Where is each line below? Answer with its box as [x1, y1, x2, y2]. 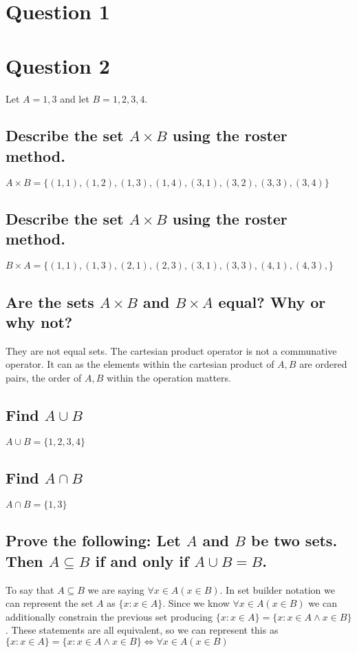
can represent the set [6, 596, 94, 610]
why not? [6, 311, 73, 333]
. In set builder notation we [219, 582, 335, 597]
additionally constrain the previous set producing [6, 609, 213, 623]
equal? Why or [218, 291, 326, 312]
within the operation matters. [106, 371, 231, 385]
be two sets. [251, 530, 338, 551]
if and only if [95, 550, 189, 571]
